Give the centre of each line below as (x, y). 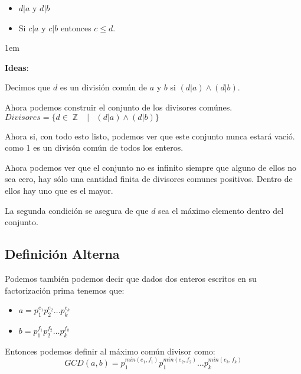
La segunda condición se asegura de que (77, 210)
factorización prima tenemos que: (65, 290)
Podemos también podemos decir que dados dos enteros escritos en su (131, 278)
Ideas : (17, 67)
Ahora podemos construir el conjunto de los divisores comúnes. (119, 107)
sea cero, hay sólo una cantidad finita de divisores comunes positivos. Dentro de (149, 179)
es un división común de (104, 87)
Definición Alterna (62, 254)
